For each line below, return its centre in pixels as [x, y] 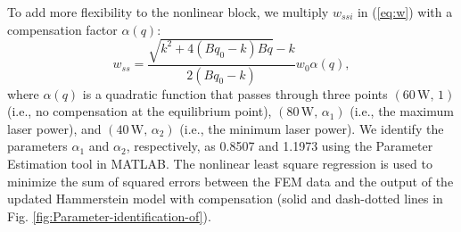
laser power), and [54, 128]
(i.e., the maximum [402, 111]
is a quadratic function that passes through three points [235, 93]
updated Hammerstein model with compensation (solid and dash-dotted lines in [225, 199]
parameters [37, 146]
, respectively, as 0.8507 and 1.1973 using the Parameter [280, 146]
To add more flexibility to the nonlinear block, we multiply [168, 12]
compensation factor [62, 29]
